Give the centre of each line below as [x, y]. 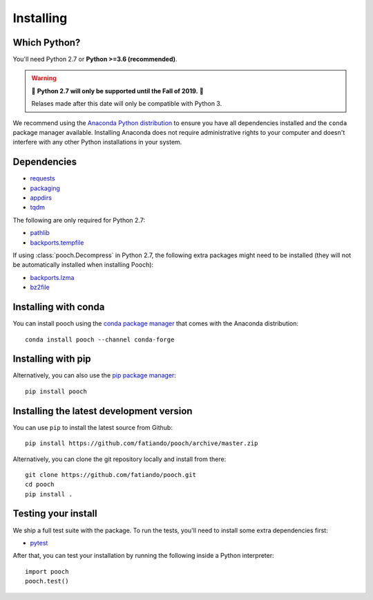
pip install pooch [56, 391]
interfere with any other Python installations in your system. [97, 142]
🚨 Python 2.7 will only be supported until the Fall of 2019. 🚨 [117, 91]
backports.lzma [52, 277]
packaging [45, 188]
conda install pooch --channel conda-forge [100, 339]
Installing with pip [52, 359]
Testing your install [55, 514]
